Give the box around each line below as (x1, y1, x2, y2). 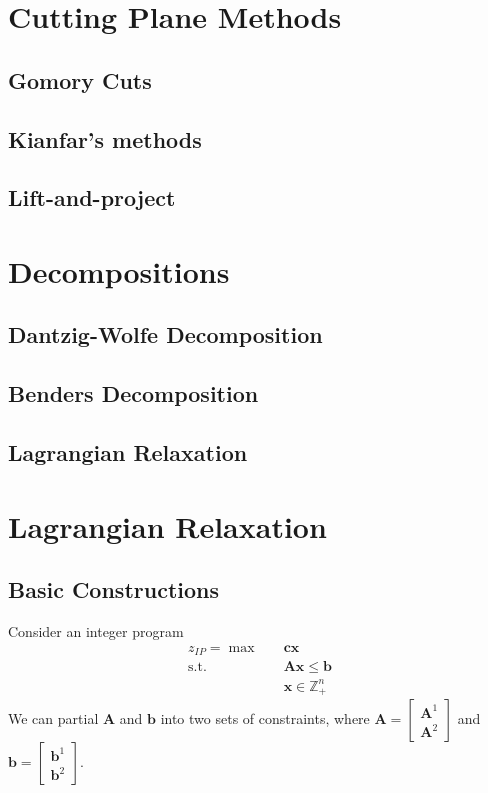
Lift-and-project (8, 182, 176, 213)
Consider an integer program (8, 621, 184, 642)
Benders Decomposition (8, 378, 259, 409)
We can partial (8, 708, 99, 729)
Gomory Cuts (8, 64, 152, 95)
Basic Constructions (8, 574, 220, 605)
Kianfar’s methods (8, 123, 202, 154)
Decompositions (8, 250, 230, 291)
